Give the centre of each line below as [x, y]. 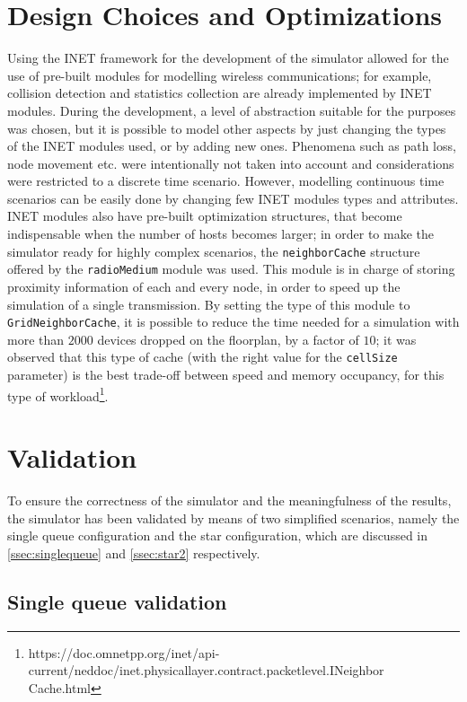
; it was [396, 339]
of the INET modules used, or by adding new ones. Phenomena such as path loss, [232, 146]
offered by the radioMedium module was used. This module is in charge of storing [231, 269]
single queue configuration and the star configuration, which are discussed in [218, 535]
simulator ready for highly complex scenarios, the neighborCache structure [214, 251]
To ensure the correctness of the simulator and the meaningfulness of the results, [229, 500]
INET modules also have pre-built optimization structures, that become [205, 216]
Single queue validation [117, 601]
